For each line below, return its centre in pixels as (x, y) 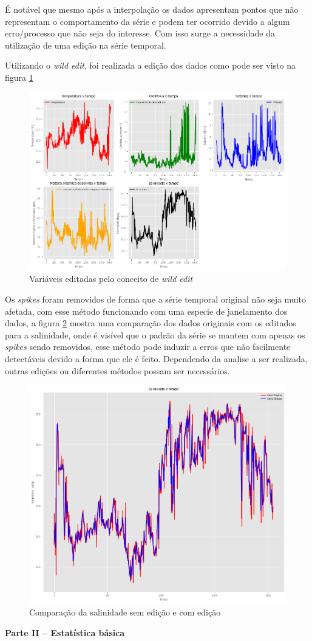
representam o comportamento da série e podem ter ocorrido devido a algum (148, 21)
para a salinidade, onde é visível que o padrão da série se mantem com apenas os (155, 334)
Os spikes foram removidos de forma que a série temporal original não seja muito (155, 299)
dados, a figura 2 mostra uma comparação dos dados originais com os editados (151, 323)
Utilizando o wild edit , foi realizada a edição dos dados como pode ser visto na (150, 65)
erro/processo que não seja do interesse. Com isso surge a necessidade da (140, 33)
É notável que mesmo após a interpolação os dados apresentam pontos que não (152, 9)
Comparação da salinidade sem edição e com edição (125, 612)
